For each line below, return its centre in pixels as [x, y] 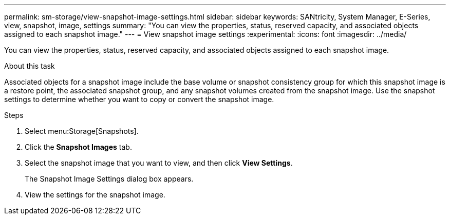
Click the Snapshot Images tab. [78, 147]
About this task [30, 66]
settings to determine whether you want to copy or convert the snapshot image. [139, 99]
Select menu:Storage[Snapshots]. [82, 131]
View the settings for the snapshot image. [95, 195]
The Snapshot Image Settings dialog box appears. [109, 179]
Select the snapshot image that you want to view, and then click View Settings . [159, 163]
